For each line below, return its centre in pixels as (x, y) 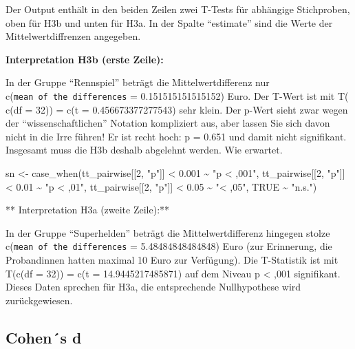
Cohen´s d (44, 337)
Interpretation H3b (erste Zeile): (85, 59)
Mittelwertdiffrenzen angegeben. (73, 36)
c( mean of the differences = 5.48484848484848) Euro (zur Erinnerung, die (169, 246)
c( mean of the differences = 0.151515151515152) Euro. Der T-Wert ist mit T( (177, 95)
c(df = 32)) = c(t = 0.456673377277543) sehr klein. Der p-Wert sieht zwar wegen (177, 109)
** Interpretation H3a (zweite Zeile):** (88, 210)
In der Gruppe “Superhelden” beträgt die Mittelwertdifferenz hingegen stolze (168, 232)
